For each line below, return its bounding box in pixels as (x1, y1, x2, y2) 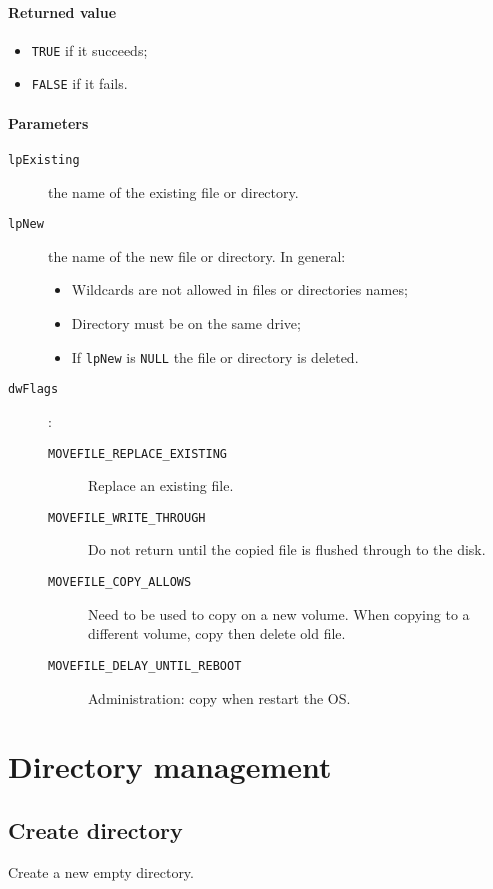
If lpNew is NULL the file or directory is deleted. (71, 346, 359, 367)
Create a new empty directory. (8, 861, 194, 882)
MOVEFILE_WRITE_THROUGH (48, 510, 206, 525)
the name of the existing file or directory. (48, 181, 299, 202)
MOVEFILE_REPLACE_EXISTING (48, 446, 227, 461)
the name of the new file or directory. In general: (48, 245, 346, 266)
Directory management (8, 746, 332, 787)
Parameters (8, 112, 89, 133)
